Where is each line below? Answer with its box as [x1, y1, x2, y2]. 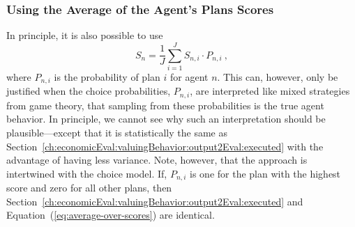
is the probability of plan [54, 69, 160, 84]
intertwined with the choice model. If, [6, 166, 167, 180]
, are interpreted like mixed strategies [190, 84, 350, 98]
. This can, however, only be [217, 69, 338, 84]
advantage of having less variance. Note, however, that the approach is [6, 152, 308, 167]
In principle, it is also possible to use [6, 28, 163, 42]
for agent [169, 69, 209, 84]
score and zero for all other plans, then [6, 180, 172, 195]
